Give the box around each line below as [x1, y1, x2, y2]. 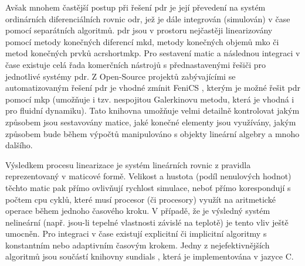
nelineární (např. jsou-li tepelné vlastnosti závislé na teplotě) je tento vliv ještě [5, 216, 289, 228]
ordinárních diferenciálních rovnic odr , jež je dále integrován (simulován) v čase [5, 12, 290, 25]
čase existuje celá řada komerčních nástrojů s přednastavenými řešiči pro [5, 58, 266, 70]
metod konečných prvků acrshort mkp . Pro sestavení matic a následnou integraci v [5, 47, 300, 59]
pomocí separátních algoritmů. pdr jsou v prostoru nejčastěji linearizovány [5, 24, 273, 36]
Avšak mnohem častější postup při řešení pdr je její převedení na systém [5, 1, 266, 13]
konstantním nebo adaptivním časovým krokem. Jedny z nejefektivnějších [5, 238, 270, 251]
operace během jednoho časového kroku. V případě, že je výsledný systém [5, 204, 270, 217]
